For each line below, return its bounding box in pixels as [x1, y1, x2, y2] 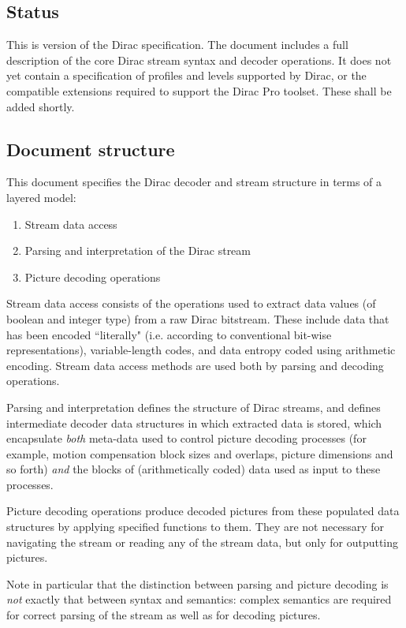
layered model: [6, 189, 76, 205]
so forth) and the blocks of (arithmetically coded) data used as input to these [6, 461, 381, 477]
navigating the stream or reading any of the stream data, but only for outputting [6, 533, 399, 550]
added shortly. [6, 98, 75, 114]
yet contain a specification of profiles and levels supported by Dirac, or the [6, 67, 367, 84]
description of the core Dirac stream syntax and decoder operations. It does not [6, 51, 392, 68]
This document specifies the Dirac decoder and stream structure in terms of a [6, 174, 382, 190]
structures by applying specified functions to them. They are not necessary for [6, 518, 384, 535]
